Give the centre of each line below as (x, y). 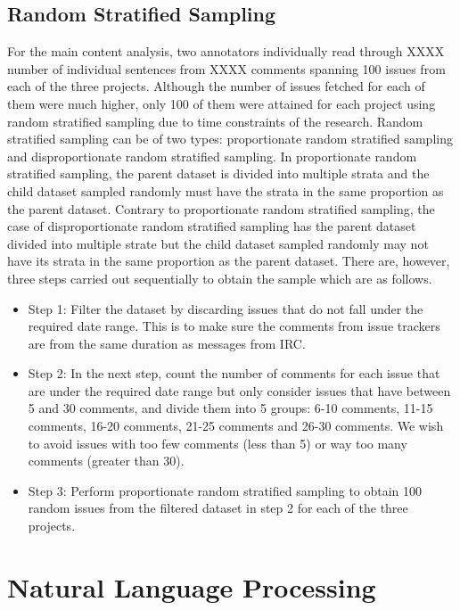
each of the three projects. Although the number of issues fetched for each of (216, 86)
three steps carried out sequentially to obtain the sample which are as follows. (220, 278)
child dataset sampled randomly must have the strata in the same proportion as (226, 190)
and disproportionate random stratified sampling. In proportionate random (212, 156)
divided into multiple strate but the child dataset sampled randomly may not (218, 243)
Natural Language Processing (192, 586)
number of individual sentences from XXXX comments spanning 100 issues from (226, 68)
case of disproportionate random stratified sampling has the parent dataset (212, 226)
